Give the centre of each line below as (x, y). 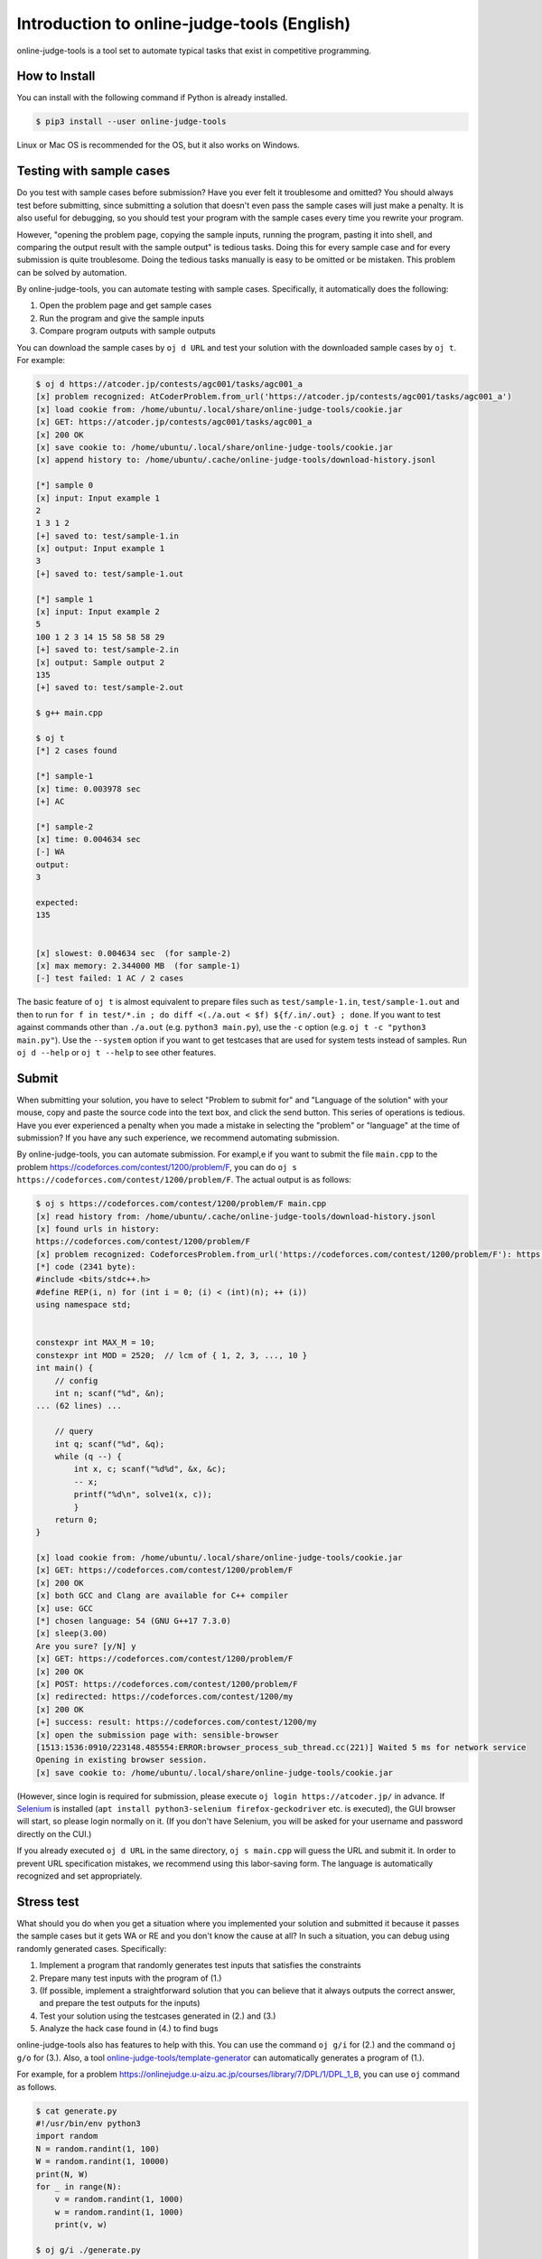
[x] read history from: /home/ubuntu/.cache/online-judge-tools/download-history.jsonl (236, 1216)
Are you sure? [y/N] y (86, 1646)
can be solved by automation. (72, 272)
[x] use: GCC (65, 1608)
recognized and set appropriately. (79, 1876)
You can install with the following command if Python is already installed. (152, 98)
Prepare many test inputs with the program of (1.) (131, 1978)
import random (67, 2136)
